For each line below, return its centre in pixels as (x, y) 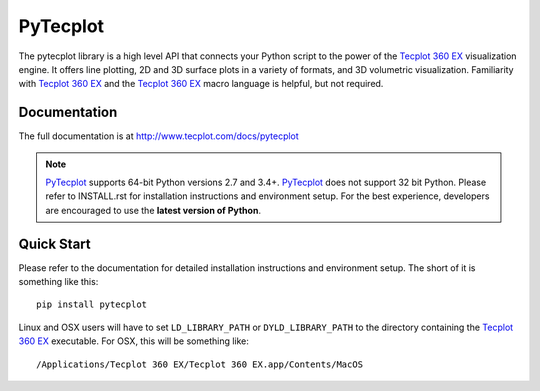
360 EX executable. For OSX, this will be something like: (134, 341)
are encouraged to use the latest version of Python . (153, 210)
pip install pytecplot (92, 304)
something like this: (58, 282)
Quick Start (54, 243)
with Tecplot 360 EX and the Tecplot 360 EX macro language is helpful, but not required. (201, 84)
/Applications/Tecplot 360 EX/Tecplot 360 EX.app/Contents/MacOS (200, 364)
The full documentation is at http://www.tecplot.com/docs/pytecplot (158, 136)
